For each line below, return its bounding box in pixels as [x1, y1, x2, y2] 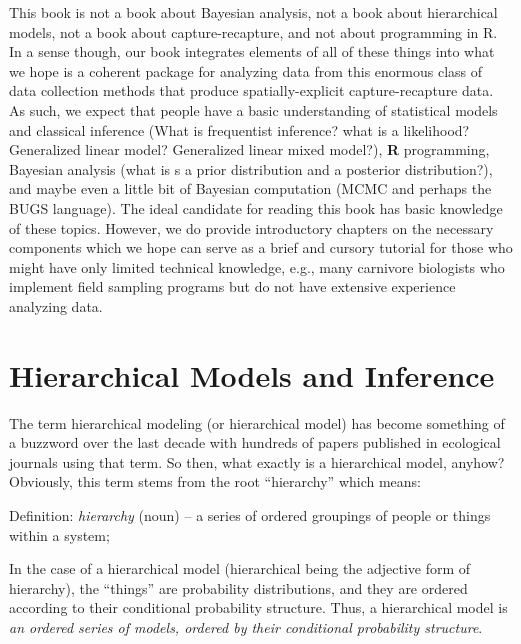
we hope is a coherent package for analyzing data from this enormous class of [9, 60, 483, 81]
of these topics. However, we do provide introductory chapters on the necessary [9, 217, 494, 238]
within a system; [9, 524, 110, 545]
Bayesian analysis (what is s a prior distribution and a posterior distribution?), [9, 158, 493, 179]
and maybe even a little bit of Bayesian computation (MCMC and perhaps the [9, 178, 492, 199]
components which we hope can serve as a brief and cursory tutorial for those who [9, 237, 513, 258]
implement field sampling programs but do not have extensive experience [9, 276, 456, 297]
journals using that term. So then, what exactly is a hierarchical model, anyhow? [9, 451, 505, 472]
